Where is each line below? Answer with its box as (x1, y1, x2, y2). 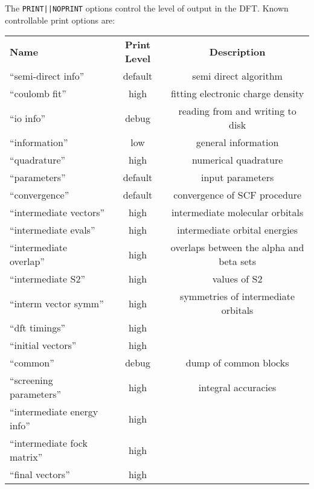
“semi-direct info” (10, 69, 85, 83)
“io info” (10, 110, 46, 125)
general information (196, 135, 279, 150)
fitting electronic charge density (171, 86, 304, 101)
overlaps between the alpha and (170, 240, 304, 255)
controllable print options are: (5, 13, 115, 26)
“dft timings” (10, 321, 66, 335)
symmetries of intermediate (180, 289, 295, 304)
